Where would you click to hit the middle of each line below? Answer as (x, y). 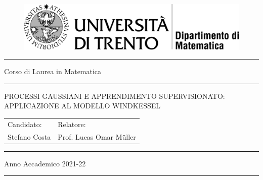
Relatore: (72, 124)
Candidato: (25, 124)
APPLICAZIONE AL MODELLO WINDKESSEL (82, 106)
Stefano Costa (29, 136)
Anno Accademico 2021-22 (45, 163)
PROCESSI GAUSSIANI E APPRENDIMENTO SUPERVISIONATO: (115, 96)
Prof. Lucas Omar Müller (97, 136)
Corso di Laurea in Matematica (53, 71)
